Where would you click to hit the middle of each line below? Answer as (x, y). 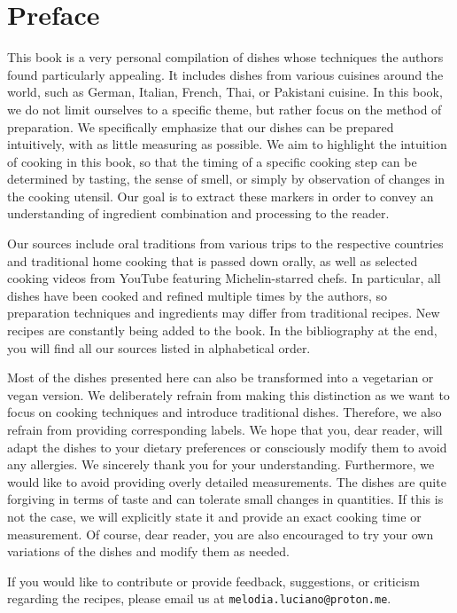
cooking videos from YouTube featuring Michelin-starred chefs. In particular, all (224, 278)
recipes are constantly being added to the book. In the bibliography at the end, (222, 330)
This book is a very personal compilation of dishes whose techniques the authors (225, 57)
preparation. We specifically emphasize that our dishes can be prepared (201, 126)
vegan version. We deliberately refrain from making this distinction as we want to (228, 394)
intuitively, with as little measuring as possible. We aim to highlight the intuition (227, 144)
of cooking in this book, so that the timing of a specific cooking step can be (212, 161)
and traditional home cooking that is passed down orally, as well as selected (213, 260)
